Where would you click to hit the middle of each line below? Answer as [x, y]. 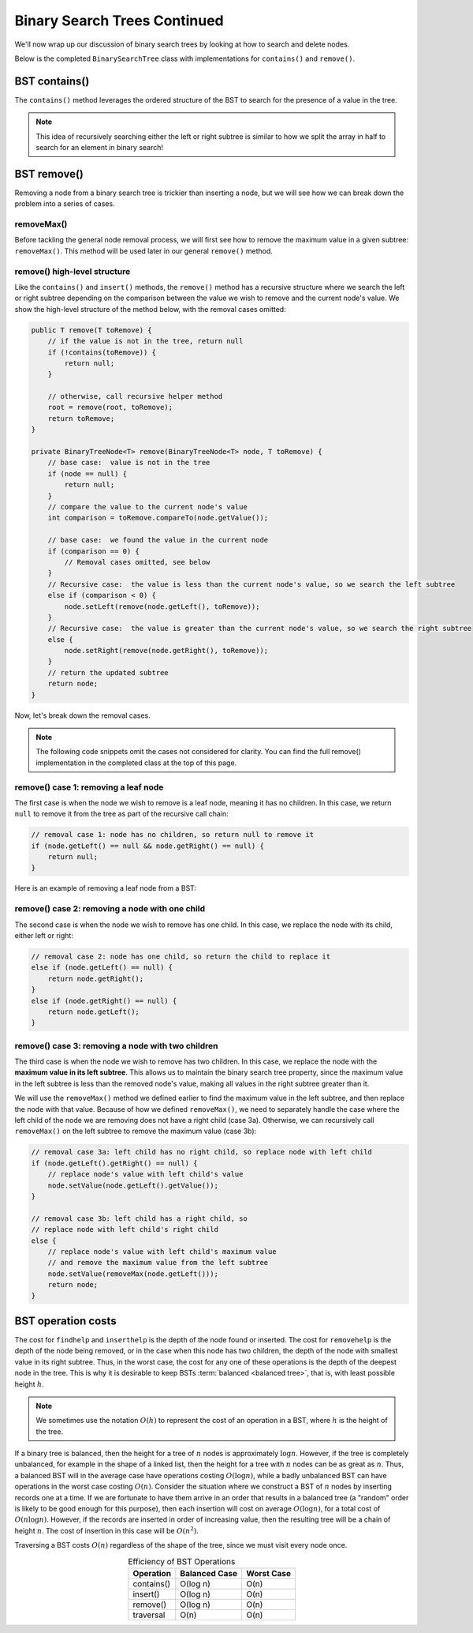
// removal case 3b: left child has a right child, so [139, 1218]
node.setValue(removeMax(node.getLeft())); [133, 1274]
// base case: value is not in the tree [129, 463]
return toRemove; [81, 418]
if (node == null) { [88, 473]
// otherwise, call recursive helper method [135, 396]
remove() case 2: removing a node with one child [110, 909]
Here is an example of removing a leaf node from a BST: [106, 888]
